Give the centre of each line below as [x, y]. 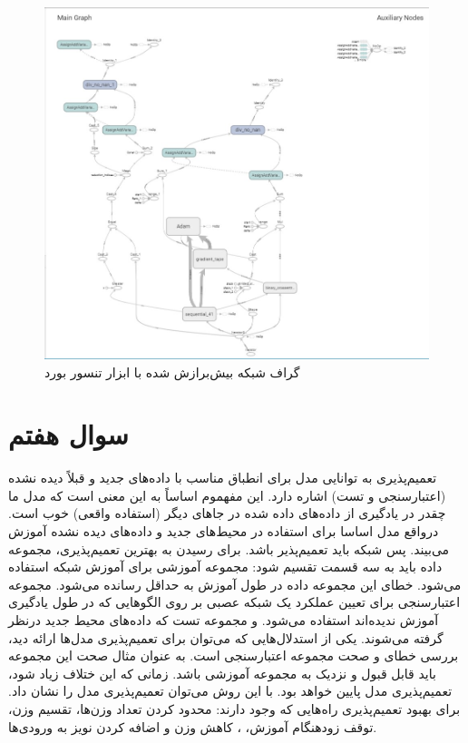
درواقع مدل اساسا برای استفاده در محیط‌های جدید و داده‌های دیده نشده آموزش [224, 531]
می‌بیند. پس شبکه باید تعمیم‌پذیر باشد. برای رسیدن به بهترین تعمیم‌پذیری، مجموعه [229, 548]
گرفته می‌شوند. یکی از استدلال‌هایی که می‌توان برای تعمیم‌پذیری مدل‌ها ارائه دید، [226, 637]
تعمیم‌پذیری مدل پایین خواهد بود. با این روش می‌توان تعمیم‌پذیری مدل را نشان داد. [230, 691]
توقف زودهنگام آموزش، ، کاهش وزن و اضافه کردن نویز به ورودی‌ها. [193, 726]
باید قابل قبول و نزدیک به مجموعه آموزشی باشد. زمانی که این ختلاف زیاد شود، [222, 673]
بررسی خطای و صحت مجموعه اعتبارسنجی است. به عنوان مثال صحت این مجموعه [234, 655]
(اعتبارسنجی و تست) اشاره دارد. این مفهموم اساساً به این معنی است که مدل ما [227, 495]
